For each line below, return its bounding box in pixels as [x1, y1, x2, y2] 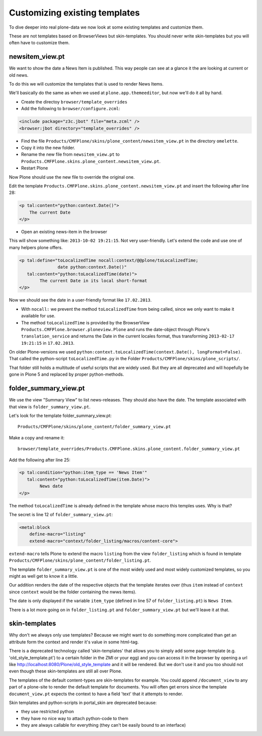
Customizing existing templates [9, 7, 140, 18]
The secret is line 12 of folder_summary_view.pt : [9, 512, 113, 518]
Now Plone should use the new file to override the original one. [9, 174, 135, 180]
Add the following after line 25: [9, 457, 70, 463]
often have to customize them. [9, 40, 70, 46]
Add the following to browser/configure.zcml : [21, 106, 120, 112]
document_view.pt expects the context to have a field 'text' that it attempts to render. [9, 691, 183, 697]
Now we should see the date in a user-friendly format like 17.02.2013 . [9, 297, 152, 303]
